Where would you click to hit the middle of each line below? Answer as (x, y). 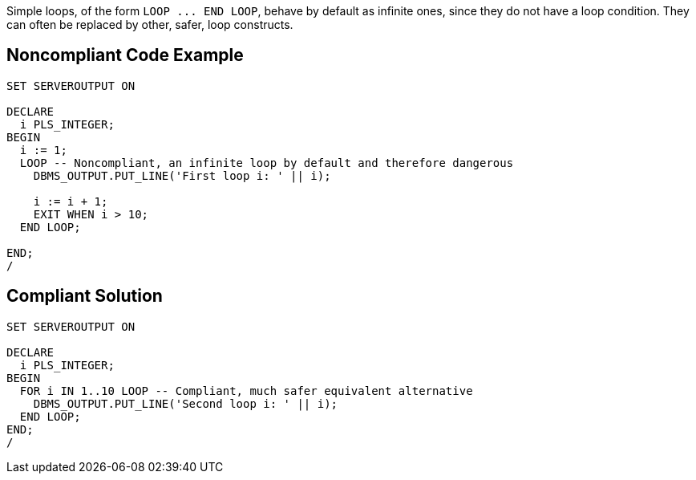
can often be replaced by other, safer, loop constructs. (150, 24)
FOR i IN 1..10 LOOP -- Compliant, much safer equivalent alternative (246, 391)
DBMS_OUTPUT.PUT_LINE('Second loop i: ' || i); (186, 403)
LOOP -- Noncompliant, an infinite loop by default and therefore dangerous (267, 163)
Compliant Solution (85, 296)
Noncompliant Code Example (125, 55)
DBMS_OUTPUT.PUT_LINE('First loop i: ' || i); (182, 175)
